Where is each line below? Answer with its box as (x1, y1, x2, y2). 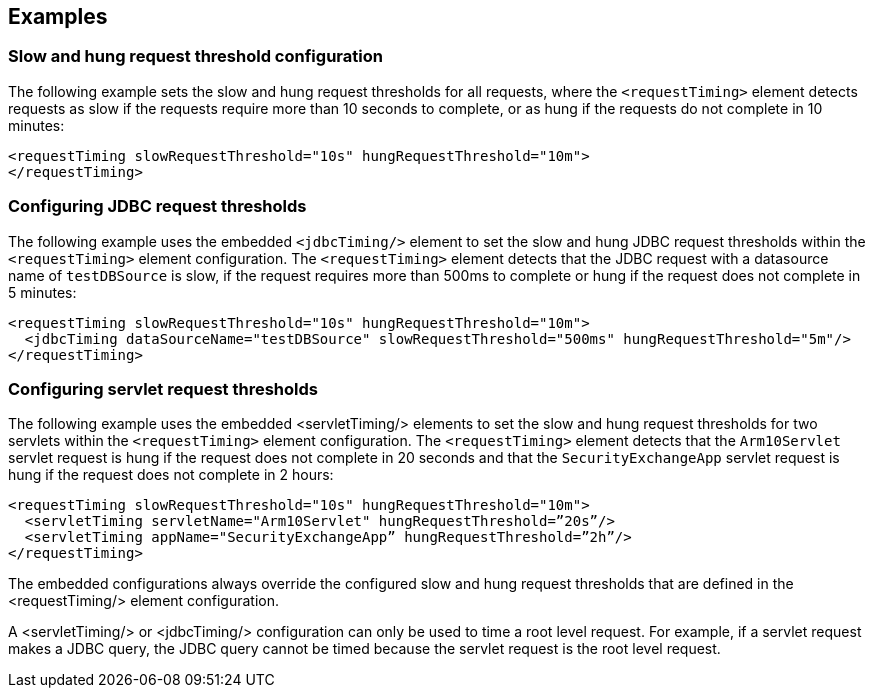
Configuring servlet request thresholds (8, 378, 318, 399)
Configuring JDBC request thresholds (8, 196, 307, 217)
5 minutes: (8, 283, 77, 301)
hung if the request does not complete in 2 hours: (8, 466, 334, 484)
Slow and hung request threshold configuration (8, 46, 383, 67)
